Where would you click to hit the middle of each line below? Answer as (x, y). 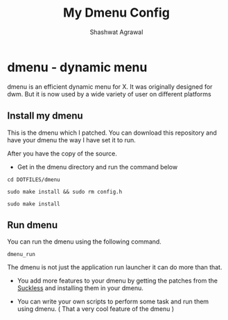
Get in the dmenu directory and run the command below (97, 167)
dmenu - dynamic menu (77, 67)
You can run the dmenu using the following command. (84, 242)
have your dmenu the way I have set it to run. (72, 140)
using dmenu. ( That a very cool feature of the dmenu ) (96, 309)
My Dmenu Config (116, 13)
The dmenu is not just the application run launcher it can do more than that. (115, 267)
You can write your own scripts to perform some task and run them (113, 302)
